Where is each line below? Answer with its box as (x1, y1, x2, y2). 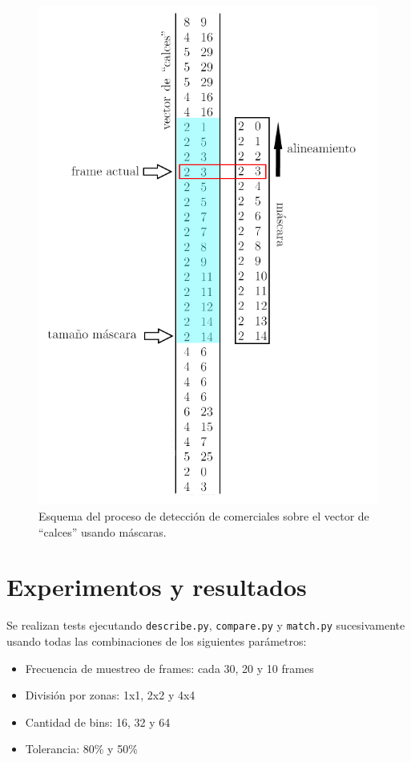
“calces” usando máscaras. (38, 523, 167, 540)
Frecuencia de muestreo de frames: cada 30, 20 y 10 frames (25, 659, 314, 676)
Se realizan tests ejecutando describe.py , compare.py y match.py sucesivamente (6, 617, 405, 634)
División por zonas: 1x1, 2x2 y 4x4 (25, 687, 195, 703)
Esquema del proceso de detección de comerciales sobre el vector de (38, 508, 369, 525)
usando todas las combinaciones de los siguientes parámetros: (6, 633, 307, 650)
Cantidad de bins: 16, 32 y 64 (25, 713, 171, 730)
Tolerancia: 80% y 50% (25, 740, 138, 757)
